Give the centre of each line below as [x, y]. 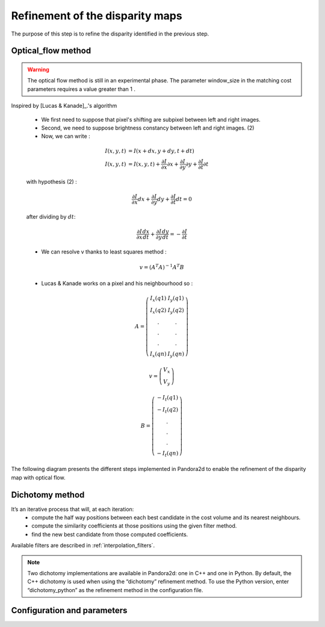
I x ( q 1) [158, 299]
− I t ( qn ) [168, 454]
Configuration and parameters [69, 610]
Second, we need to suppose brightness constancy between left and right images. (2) [148, 128]
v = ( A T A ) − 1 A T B [162, 267]
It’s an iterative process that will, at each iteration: [73, 509]
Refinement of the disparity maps [97, 16]
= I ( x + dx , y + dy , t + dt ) [161, 151]
